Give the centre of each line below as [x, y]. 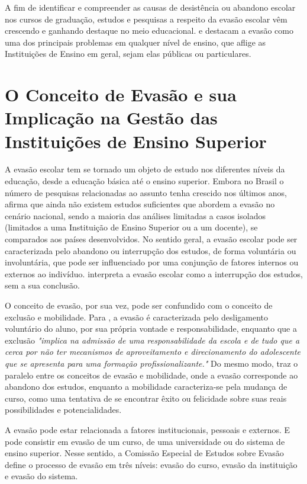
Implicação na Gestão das [111, 118]
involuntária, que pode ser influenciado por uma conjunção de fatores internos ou [152, 262]
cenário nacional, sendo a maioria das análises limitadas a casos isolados [135, 215]
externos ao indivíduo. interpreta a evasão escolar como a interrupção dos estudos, [154, 273]
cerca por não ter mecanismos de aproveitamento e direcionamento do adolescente [153, 352]
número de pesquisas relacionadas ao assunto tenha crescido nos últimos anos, [146, 192]
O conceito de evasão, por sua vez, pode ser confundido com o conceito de [139, 305]
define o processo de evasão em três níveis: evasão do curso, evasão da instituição [151, 464]
